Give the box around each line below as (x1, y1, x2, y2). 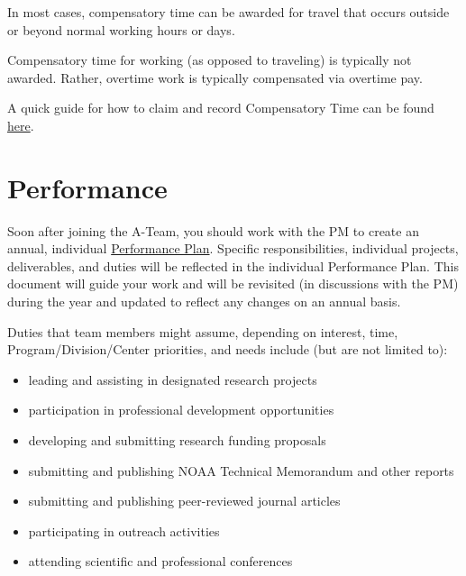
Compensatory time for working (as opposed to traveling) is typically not (7, 50, 412, 69)
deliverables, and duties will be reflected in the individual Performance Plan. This (7, 256, 459, 275)
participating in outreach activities (28, 521, 220, 540)
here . (7, 115, 34, 134)
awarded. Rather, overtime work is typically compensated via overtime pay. (7, 68, 423, 87)
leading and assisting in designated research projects (28, 370, 317, 389)
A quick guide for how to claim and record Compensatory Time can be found (7, 98, 434, 117)
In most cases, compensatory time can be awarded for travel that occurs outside (7, 3, 450, 21)
